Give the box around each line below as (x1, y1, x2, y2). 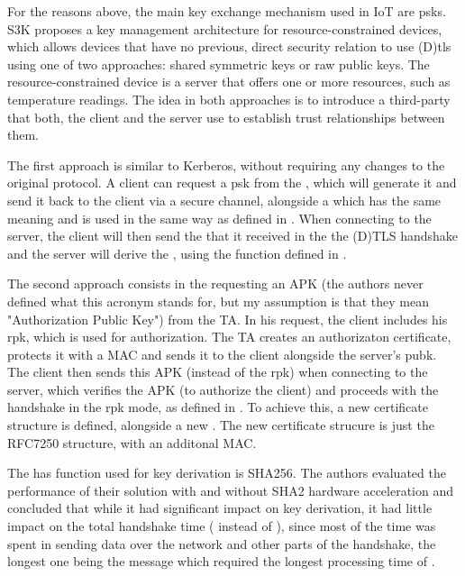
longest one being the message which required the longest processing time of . (7, 552, 435, 571)
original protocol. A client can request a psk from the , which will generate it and (7, 173, 457, 192)
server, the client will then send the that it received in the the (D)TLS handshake (7, 226, 459, 245)
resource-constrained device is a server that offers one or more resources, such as (7, 72, 451, 91)
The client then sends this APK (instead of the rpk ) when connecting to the (7, 362, 428, 381)
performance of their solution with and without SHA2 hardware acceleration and (7, 480, 454, 499)
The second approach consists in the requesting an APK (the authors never (7, 274, 424, 293)
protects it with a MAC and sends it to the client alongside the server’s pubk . (7, 344, 437, 363)
